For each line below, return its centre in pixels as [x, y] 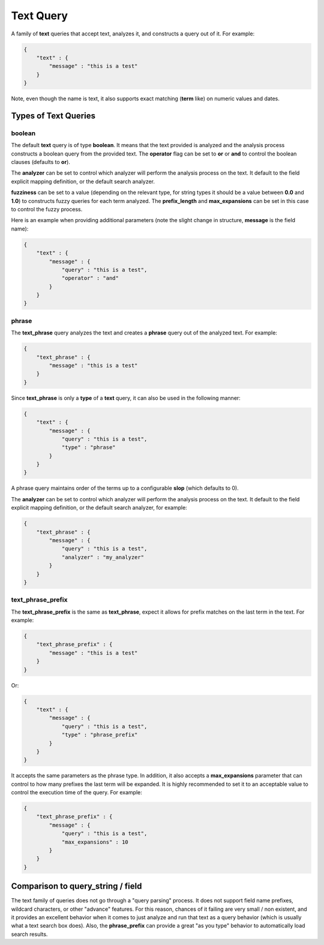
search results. [29, 934]
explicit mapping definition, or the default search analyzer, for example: [99, 508]
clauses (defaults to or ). [40, 162]
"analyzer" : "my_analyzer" [103, 557]
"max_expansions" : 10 [95, 842]
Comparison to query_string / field [76, 886]
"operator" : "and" [90, 278]
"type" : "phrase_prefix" [100, 735]
